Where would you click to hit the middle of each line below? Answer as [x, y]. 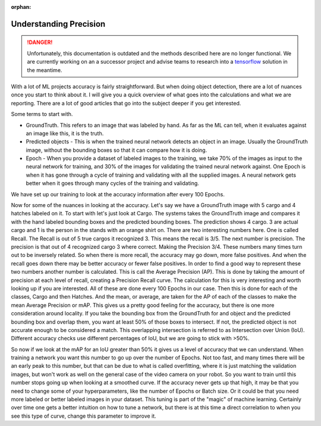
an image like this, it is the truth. [65, 133]
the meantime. [45, 70]
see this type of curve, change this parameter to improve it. [84, 416]
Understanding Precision [58, 24]
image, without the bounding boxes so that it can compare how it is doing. [117, 150]
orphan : [21, 7]
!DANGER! [40, 42]
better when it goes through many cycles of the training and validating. [112, 183]
